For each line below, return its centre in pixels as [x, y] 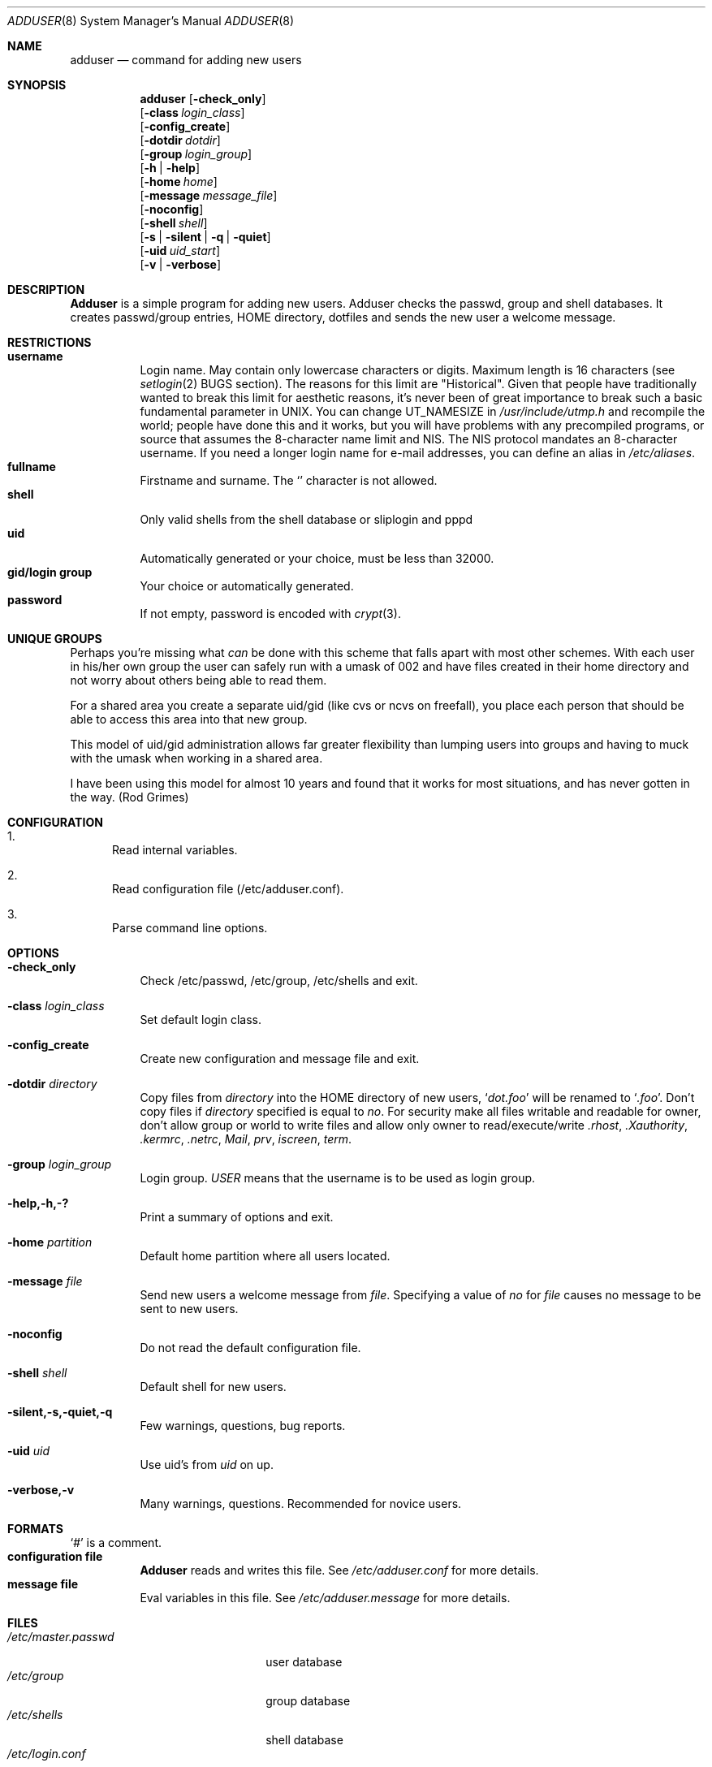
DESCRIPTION [46, 289]
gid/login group [50, 572]
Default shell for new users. [213, 1387]
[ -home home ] [179, 181]
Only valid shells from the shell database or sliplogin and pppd [306, 519]
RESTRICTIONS [50, 342]
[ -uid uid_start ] [180, 251]
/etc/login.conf [47, 1754]
